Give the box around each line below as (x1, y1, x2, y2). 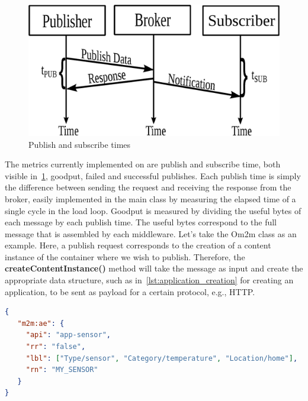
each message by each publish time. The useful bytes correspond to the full (5, 216, 277, 228)
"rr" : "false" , (25, 342, 86, 351)
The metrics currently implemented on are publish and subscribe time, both (5, 158, 281, 170)
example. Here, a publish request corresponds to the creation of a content (5, 239, 271, 251)
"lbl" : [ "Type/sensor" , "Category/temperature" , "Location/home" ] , (25, 354, 298, 363)
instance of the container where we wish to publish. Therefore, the (5, 250, 245, 263)
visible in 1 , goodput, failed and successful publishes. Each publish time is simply (5, 169, 301, 182)
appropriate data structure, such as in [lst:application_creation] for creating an (5, 274, 294, 286)
